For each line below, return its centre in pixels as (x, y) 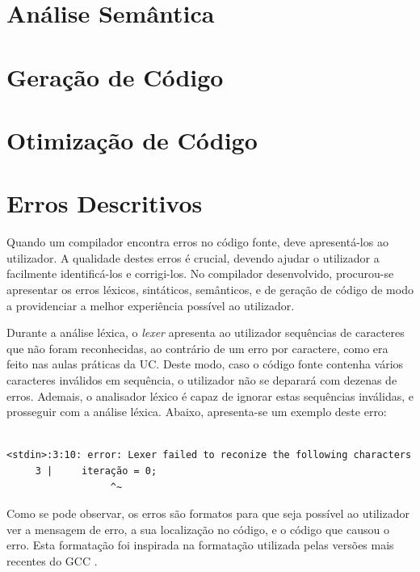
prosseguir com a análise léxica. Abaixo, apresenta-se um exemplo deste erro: (197, 412)
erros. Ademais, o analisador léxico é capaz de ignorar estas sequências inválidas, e (210, 395)
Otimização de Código (132, 139)
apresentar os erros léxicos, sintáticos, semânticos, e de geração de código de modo (210, 290)
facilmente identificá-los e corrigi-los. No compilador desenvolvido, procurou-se (200, 273)
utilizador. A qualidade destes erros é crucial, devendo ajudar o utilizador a (193, 257)
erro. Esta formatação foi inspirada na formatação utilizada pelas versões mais (200, 545)
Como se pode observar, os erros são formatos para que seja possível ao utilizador (208, 513)
